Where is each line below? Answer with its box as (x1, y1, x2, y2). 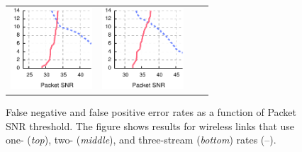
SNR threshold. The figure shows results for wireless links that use (6, 118, 295, 133)
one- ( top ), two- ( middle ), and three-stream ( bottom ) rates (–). (6, 132, 276, 147)
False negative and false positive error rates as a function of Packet (6, 105, 297, 119)
